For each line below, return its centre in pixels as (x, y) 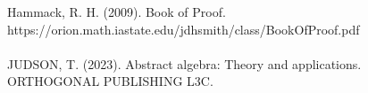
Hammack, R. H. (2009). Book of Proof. (117, 12)
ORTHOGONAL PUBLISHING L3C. (110, 81)
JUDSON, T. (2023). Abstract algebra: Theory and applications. (184, 63)
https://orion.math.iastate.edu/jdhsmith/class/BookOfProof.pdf (184, 29)
